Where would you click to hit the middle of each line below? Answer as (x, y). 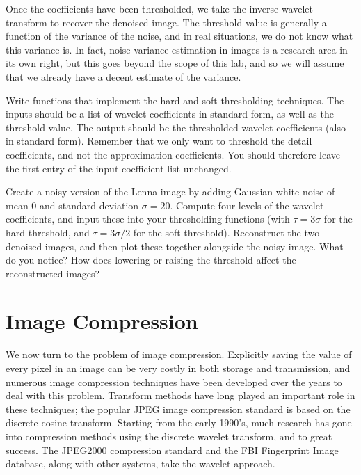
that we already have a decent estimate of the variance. (123, 76)
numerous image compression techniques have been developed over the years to (174, 381)
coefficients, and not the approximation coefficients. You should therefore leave (173, 154)
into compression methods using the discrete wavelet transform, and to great (169, 436)
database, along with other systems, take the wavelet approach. (141, 464)
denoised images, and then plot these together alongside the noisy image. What (175, 246)
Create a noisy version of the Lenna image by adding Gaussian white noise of (170, 192)
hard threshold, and (48, 232)
